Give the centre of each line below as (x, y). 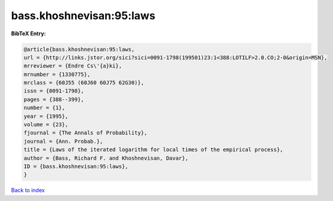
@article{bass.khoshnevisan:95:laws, (79, 49)
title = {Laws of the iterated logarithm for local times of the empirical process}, (153, 150)
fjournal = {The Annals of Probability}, (85, 133)
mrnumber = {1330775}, (57, 74)
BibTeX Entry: (28, 33)
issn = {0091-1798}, (54, 91)
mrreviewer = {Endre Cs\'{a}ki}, (73, 66)
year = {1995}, (46, 116)
